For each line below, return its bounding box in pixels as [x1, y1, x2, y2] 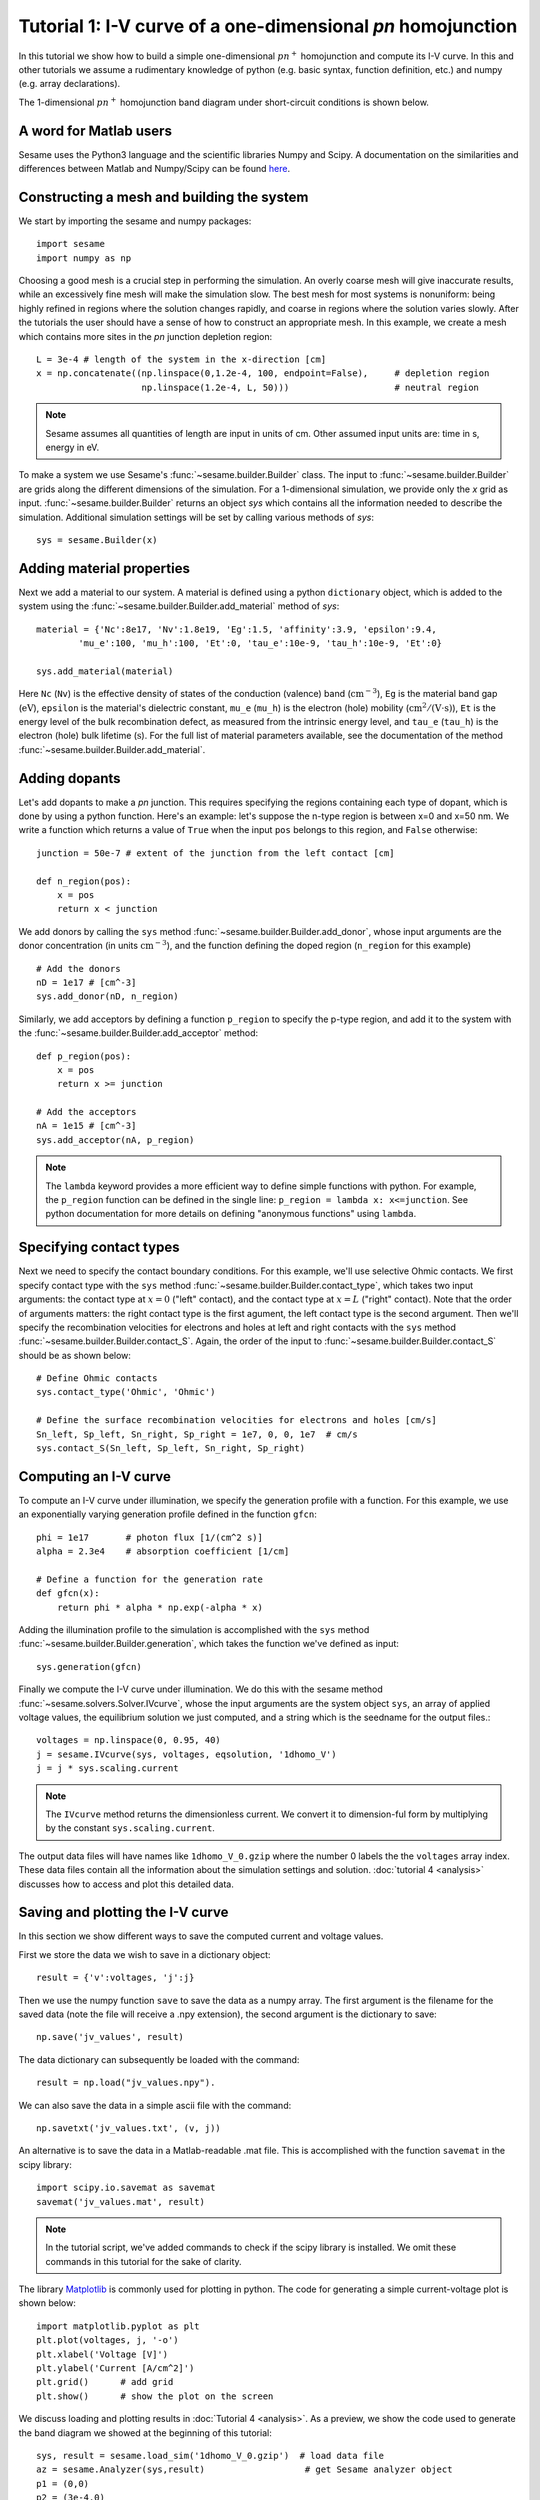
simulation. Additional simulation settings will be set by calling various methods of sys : [18, 511, 375, 523]
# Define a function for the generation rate [36, 1573, 264, 1585]
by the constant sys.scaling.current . [45, 1822, 215, 1834]
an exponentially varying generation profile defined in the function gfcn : [18, 1508, 317, 1520]
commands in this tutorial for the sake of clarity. [45, 2255, 242, 2267]
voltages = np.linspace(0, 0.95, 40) [36, 1735, 222, 1746]
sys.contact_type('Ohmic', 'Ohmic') [36, 1386, 216, 1398]
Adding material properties [18, 560, 190, 577]
